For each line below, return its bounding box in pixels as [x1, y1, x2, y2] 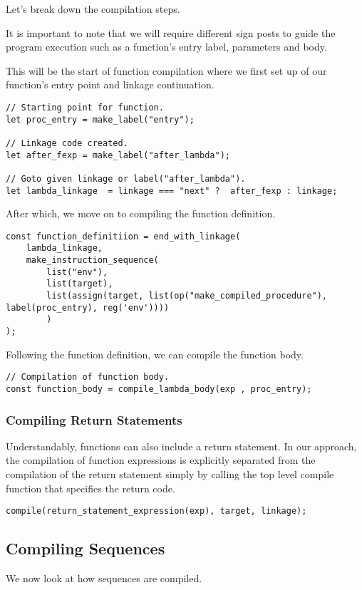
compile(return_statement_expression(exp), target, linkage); [6, 506, 307, 517]
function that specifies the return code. [6, 480, 175, 495]
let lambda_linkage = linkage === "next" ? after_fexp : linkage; [6, 185, 338, 196]
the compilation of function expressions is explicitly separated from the [6, 452, 316, 467]
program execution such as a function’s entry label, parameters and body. [6, 39, 327, 54]
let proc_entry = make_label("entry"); [6, 114, 195, 125]
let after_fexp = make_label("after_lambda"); [6, 150, 230, 160]
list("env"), [46, 266, 108, 277]
